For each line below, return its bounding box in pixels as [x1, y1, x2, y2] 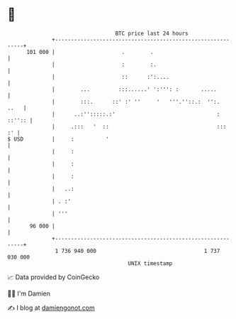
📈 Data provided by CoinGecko [7, 273, 100, 281]
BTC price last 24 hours [115, 30, 189, 37]
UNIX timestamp [128, 259, 173, 267]
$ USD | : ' [7, 135, 110, 143]
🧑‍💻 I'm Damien [7, 289, 51, 298]
